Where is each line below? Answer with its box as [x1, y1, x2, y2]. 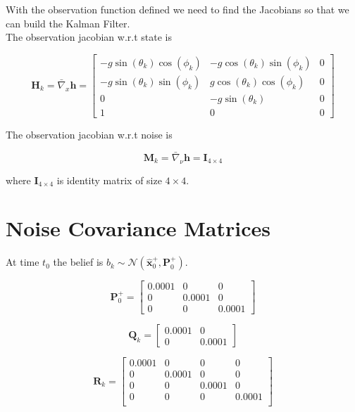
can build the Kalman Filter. [6, 15, 130, 30]
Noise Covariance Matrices [6, 214, 271, 243]
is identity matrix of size [56, 172, 162, 187]
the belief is [53, 255, 104, 269]
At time [6, 255, 39, 269]
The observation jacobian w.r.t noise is [6, 127, 173, 141]
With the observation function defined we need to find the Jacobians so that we [6, 2, 349, 16]
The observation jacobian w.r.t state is [6, 30, 172, 44]
